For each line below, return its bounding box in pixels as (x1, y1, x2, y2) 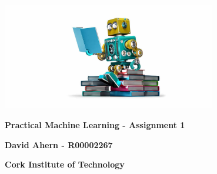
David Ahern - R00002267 (5, 138, 113, 150)
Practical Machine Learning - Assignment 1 (5, 118, 185, 130)
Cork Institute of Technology (5, 158, 125, 170)
